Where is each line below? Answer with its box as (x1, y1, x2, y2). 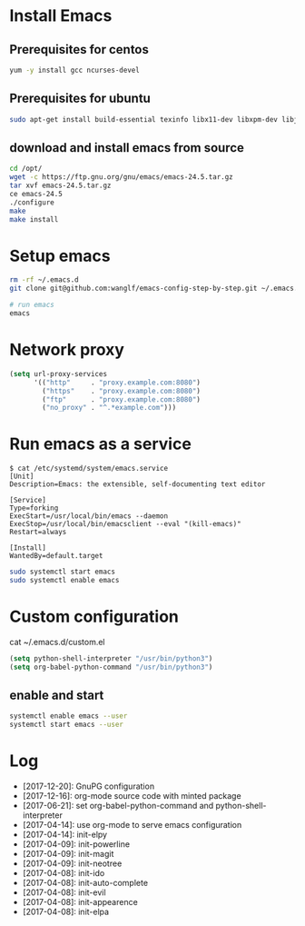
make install (9, 214, 59, 224)
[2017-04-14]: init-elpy (22, 829, 107, 841)
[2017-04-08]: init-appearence (22, 897, 138, 908)
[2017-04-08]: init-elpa (22, 906, 110, 918)
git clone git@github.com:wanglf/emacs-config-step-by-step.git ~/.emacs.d (9, 284, 302, 294)
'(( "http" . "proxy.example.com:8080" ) (33, 378, 202, 387)
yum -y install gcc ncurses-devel (9, 65, 141, 75)
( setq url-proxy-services (9, 369, 107, 378)
